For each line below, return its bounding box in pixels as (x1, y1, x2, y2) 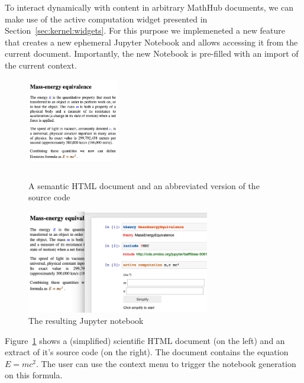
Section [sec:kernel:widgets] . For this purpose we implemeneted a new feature (5, 24, 285, 37)
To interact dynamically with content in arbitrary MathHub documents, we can (5, 1, 293, 13)
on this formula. (5, 369, 63, 381)
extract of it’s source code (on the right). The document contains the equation (5, 346, 289, 358)
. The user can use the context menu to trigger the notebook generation (36, 357, 296, 369)
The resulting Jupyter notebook (28, 314, 144, 327)
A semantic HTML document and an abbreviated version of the (28, 179, 260, 191)
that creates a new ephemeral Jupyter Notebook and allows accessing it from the (5, 35, 298, 48)
